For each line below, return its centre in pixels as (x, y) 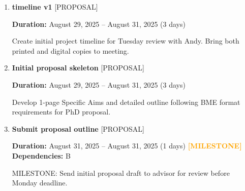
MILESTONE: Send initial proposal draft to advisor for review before (121, 173)
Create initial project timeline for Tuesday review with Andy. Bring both (126, 41)
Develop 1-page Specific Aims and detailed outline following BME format (126, 102)
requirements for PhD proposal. (61, 112)
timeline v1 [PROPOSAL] (55, 7)
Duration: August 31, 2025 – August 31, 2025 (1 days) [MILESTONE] (127, 146)
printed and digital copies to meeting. (70, 50)
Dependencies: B (41, 155)
